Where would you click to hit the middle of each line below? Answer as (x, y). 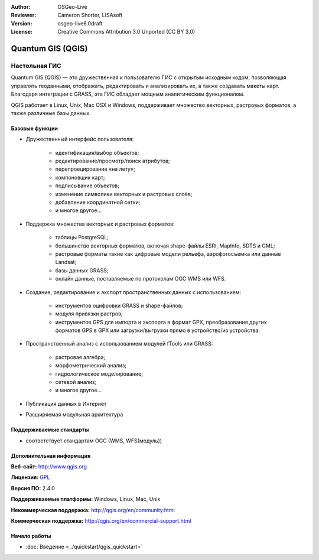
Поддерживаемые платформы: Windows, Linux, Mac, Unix (86, 499)
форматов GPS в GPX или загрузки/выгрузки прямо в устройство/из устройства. (157, 330)
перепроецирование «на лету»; (95, 169)
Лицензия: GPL (30, 477)
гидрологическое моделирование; (99, 374)
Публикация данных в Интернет (66, 403)
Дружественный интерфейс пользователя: (80, 139)
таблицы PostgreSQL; (82, 237)
